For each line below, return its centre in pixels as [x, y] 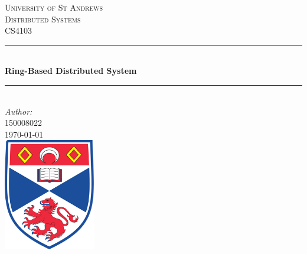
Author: [19, 111]
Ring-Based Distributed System [71, 71]
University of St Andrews [54, 7]
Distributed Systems [43, 19]
